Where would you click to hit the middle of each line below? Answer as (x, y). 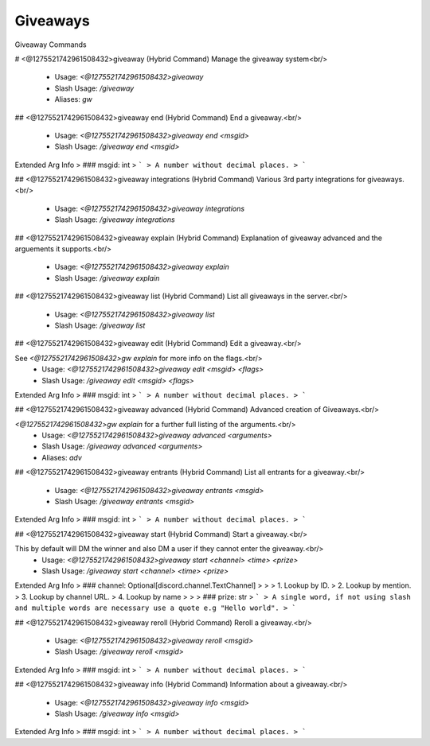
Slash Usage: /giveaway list (100, 325)
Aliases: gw (74, 99)
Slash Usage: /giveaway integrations (115, 220)
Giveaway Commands (51, 45)
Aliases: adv (62, 457)
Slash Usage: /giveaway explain (107, 278)
